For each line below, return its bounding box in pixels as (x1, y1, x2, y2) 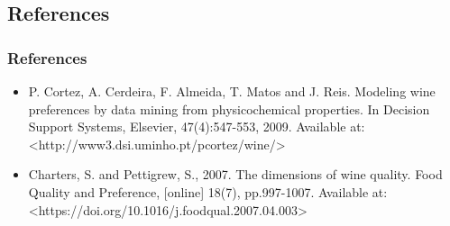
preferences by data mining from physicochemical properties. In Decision (28, 99, 430, 118)
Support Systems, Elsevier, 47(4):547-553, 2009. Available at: (28, 117, 365, 136)
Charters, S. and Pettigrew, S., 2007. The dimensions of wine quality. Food (28, 165, 443, 184)
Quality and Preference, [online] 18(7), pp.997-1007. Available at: (28, 182, 388, 201)
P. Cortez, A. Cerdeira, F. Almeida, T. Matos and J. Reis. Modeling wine (28, 82, 436, 100)
